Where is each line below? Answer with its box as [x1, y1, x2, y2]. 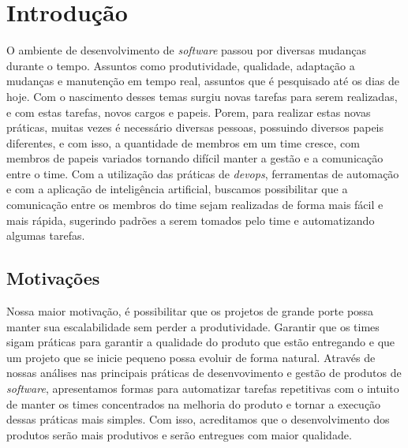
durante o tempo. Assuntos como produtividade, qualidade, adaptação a [6, 57, 355, 73]
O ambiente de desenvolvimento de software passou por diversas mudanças [6, 42, 367, 58]
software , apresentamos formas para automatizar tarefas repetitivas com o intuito [6, 380, 399, 397]
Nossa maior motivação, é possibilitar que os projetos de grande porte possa [6, 303, 374, 319]
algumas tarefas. [6, 227, 85, 244]
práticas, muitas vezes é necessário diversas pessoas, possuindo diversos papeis [6, 119, 384, 136]
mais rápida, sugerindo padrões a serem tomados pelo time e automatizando [6, 211, 375, 228]
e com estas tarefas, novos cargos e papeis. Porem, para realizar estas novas [6, 103, 371, 120]
